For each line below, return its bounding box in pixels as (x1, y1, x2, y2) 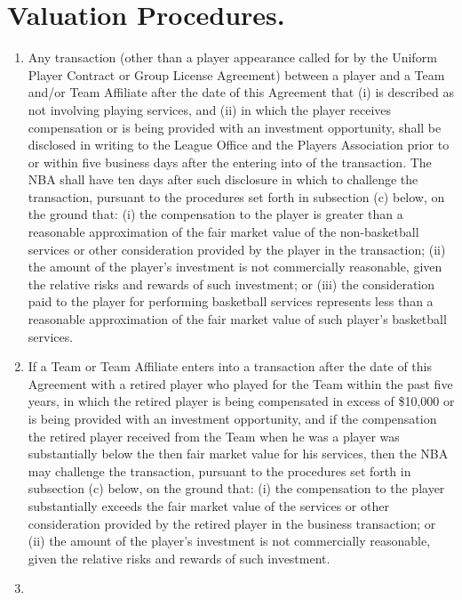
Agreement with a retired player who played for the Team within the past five (28, 374, 453, 393)
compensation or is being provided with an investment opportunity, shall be (28, 118, 442, 136)
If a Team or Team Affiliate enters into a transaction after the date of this (28, 357, 432, 376)
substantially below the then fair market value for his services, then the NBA (28, 444, 449, 463)
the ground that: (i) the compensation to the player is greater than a (28, 205, 403, 223)
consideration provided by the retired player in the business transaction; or (28, 514, 436, 532)
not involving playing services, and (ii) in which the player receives (28, 100, 392, 118)
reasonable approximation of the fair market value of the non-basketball (28, 223, 419, 241)
